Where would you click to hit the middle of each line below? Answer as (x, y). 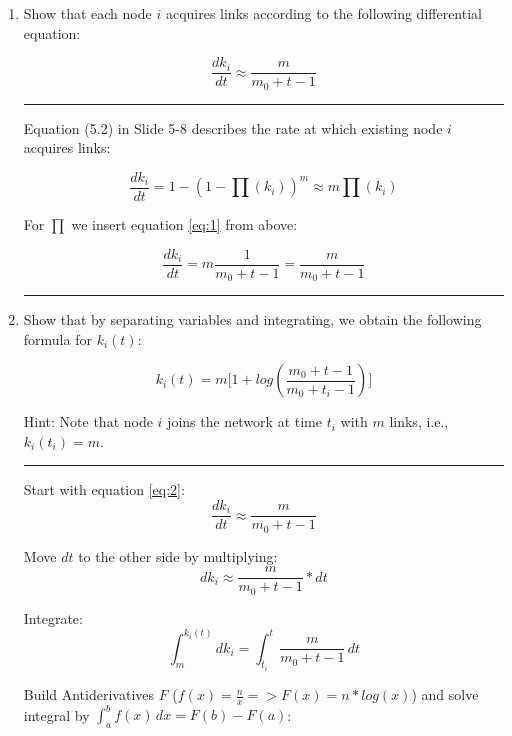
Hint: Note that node (88, 421)
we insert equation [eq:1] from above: (184, 223)
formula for (57, 338)
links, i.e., (419, 421)
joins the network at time (244, 421)
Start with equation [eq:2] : (104, 489)
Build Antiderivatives (89, 694)
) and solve (445, 694)
